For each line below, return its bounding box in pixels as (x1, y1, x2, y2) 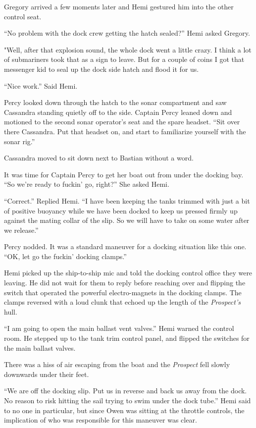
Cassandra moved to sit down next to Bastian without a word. (4, 153, 194, 163)
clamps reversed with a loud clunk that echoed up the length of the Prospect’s (4, 297, 241, 307)
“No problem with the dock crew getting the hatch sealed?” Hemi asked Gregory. (4, 28, 250, 38)
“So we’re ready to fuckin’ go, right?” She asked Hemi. (4, 179, 169, 189)
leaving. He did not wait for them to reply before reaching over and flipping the (4, 277, 246, 288)
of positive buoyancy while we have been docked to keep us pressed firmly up (4, 205, 238, 215)
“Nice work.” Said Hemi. (4, 80, 78, 91)
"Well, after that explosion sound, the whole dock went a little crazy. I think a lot (4, 44, 252, 54)
